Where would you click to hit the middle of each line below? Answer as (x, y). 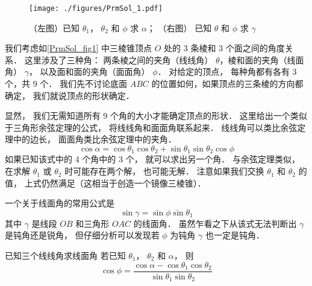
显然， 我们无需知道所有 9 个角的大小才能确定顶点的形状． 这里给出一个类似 (156, 116)
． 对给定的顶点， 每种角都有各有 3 (227, 71)
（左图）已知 (54, 27)
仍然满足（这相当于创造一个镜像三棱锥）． (123, 183)
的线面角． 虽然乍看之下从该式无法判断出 (215, 223)
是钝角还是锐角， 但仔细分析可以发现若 (82, 235)
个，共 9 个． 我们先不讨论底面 (66, 84)
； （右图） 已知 (179, 27)
